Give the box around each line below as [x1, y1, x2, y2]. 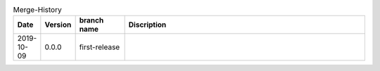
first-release [79, 42, 120, 52]
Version [44, 20, 72, 30]
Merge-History [13, 5, 63, 15]
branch [79, 15, 104, 25]
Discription [128, 20, 167, 30]
